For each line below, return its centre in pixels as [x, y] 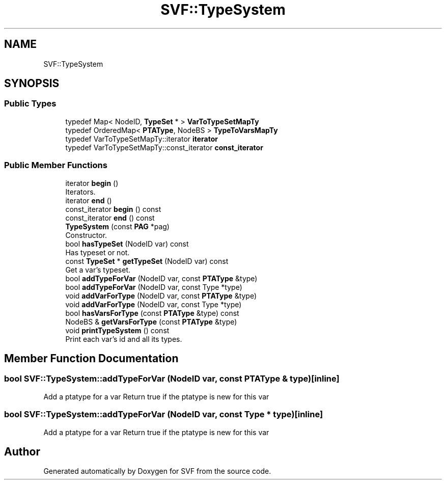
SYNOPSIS [32, 84]
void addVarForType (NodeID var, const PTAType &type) [161, 295]
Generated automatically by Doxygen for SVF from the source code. [157, 471]
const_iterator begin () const [113, 209]
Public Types [30, 104]
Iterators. [80, 192]
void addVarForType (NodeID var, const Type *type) [154, 304]
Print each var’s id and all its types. [124, 339]
